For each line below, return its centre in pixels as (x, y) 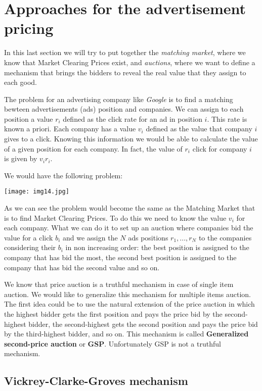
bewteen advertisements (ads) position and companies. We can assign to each (124, 109)
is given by (21, 158)
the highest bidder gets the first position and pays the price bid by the (113, 314)
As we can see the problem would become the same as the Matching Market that (130, 208)
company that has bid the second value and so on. (82, 267)
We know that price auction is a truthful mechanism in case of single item (119, 284)
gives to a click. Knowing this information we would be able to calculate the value (131, 139)
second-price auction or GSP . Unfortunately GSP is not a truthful (113, 343)
